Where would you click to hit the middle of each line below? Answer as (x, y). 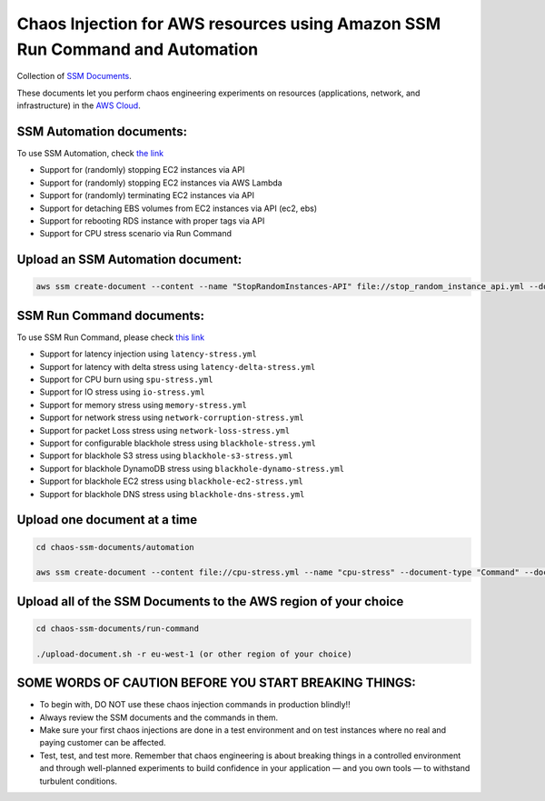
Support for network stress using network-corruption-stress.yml (172, 417)
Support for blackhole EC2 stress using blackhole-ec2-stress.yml (172, 481)
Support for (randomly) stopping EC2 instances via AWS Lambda (161, 183)
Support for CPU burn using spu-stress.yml (126, 380)
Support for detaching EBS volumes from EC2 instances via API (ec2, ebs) (178, 208)
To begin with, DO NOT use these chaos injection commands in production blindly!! (195, 705)
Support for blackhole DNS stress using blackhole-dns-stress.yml (172, 494)
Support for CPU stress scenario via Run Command (135, 234)
